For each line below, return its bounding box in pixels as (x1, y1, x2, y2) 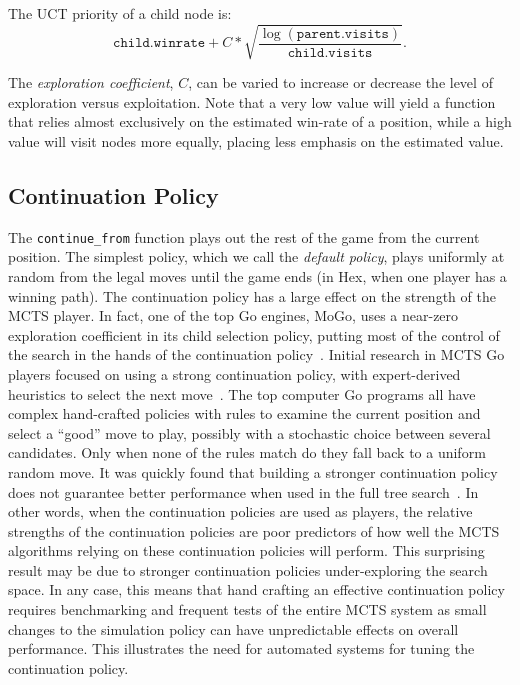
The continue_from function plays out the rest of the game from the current (8, 226, 480, 247)
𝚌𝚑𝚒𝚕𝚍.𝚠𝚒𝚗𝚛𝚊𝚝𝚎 (113, 36, 206, 51)
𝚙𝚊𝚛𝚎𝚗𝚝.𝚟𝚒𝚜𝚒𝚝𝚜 (296, 26, 389, 41)
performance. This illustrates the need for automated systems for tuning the (8, 638, 475, 659)
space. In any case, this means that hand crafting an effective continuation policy (8, 579, 505, 600)
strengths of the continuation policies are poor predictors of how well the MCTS (8, 520, 500, 541)
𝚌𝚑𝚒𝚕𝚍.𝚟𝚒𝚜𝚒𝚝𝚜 (287, 45, 373, 60)
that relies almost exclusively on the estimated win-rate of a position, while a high (8, 111, 512, 132)
